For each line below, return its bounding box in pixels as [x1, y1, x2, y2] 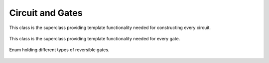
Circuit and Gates [9, 7, 83, 18]
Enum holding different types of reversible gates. [9, 47, 110, 53]
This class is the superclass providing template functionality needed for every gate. [9, 35, 180, 41]
